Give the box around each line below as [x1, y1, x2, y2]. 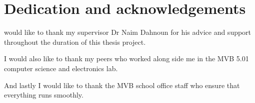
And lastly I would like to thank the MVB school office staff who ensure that [4, 80, 240, 90]
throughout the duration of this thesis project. [4, 36, 146, 47]
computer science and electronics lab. [4, 63, 118, 73]
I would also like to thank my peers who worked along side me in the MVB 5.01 [4, 53, 249, 64]
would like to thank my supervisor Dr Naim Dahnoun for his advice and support [4, 27, 251, 37]
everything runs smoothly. [4, 90, 83, 100]
